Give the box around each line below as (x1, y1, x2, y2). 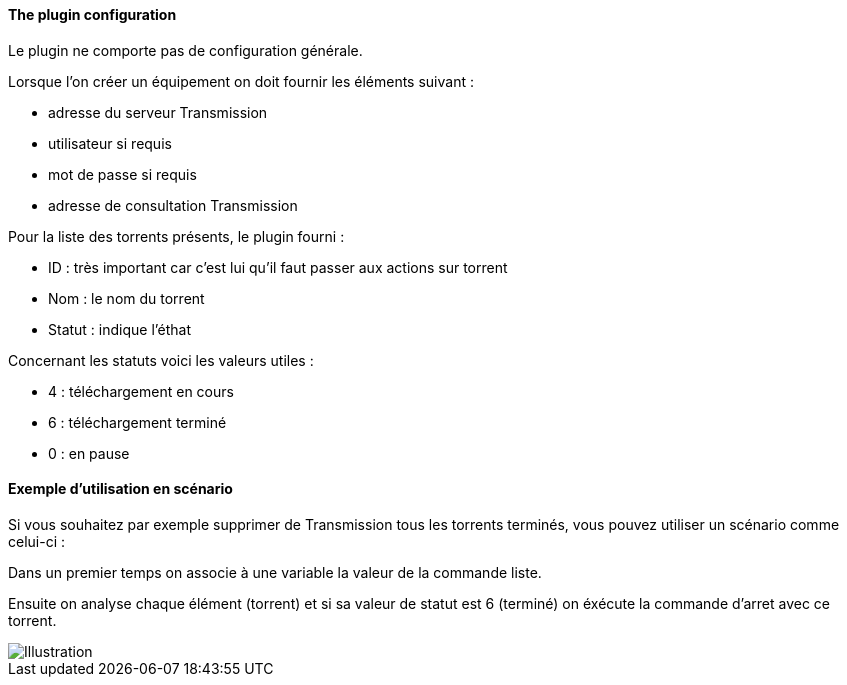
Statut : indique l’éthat (48, 320, 192, 338)
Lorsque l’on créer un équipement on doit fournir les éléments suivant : (8, 72, 474, 90)
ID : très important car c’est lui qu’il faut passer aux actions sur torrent (48, 258, 508, 276)
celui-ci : (8, 532, 66, 550)
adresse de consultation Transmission (48, 196, 298, 214)
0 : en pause (48, 444, 130, 462)
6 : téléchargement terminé (48, 413, 227, 431)
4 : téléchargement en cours (48, 382, 234, 400)
